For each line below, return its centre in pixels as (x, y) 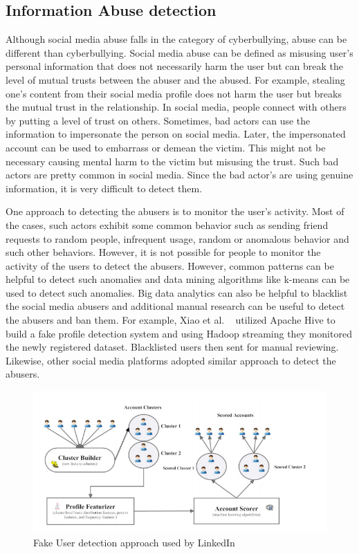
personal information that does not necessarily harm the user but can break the (174, 66)
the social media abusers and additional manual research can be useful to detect (175, 306)
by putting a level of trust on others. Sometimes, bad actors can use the (158, 120)
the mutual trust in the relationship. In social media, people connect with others (176, 107)
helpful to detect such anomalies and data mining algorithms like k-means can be (178, 279)
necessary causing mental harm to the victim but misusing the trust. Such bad (172, 161)
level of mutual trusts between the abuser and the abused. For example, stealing (175, 79)
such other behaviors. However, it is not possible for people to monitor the (163, 252)
